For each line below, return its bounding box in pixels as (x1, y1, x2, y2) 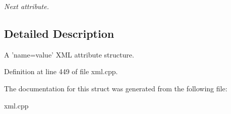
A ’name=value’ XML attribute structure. (4, 49, 134, 60)
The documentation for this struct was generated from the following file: (4, 83, 227, 93)
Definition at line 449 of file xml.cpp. (4, 66, 118, 77)
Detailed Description (4, 25, 114, 41)
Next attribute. (4, 1, 49, 11)
